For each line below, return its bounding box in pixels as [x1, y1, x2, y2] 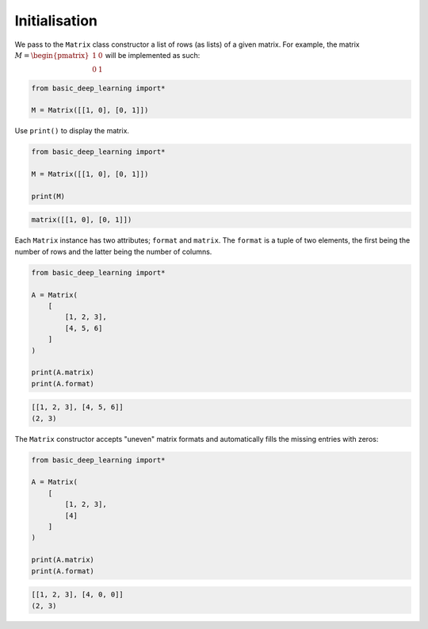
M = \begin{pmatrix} [14, 51, 90, 59]
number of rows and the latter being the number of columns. [14, 247, 212, 256]
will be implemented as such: [105, 50, 201, 59]
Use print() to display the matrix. [14, 126, 130, 136]
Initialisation [14, 12, 98, 29]
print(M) [31, 191, 66, 201]
